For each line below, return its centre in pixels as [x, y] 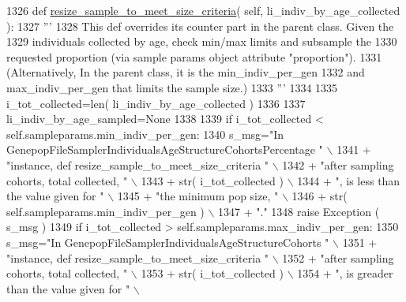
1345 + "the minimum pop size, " [198, 196]
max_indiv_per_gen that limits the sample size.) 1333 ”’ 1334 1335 [172, 87]
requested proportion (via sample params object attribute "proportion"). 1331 [194, 56]
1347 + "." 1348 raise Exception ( [299, 211]
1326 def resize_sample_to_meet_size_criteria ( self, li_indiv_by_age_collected [203, 10]
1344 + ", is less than [349, 180]
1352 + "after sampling [338, 257]
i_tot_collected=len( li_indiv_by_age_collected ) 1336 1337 [156, 103]
